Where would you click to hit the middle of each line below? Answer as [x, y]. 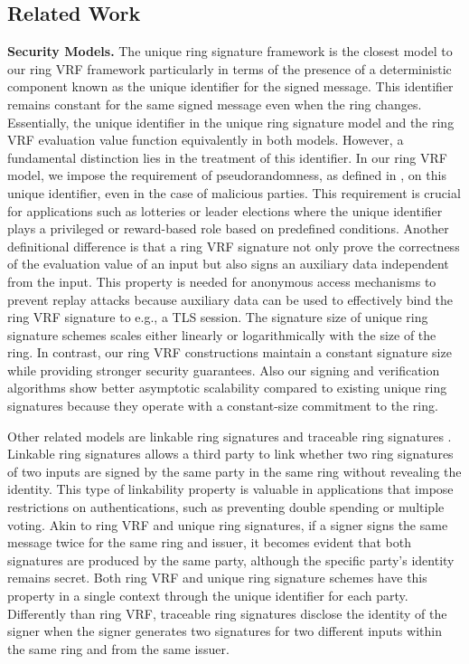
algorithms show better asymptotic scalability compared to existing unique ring [227, 388]
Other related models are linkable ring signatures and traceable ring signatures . [230, 436]
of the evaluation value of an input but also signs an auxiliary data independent [228, 264]
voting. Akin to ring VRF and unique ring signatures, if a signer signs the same [228, 524]
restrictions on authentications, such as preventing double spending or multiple [226, 507]
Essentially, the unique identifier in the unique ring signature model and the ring [231, 122]
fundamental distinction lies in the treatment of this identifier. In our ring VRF [227, 157]
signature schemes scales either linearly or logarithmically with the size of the [222, 334]
